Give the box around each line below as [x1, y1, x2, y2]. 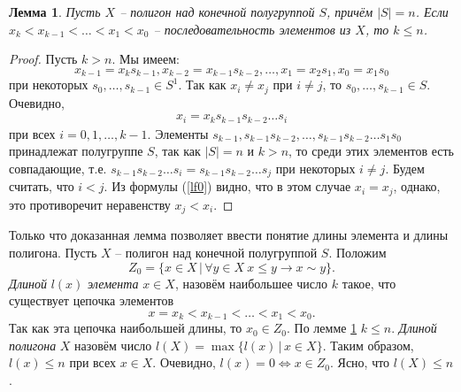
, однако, [393, 177, 441, 196]
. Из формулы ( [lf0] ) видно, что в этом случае [104, 177, 351, 196]
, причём [327, 3, 373, 20]
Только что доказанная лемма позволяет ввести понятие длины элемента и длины [9, 226, 449, 244]
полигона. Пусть [9, 242, 97, 261]
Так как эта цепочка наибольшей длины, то [9, 319, 242, 337]
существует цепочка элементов [9, 291, 174, 310]
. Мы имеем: [111, 50, 181, 68]
